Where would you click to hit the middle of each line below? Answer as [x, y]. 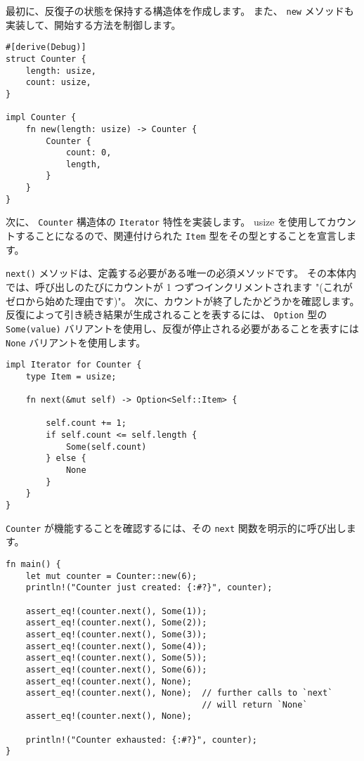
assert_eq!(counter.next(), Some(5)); [116, 658]
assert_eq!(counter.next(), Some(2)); [116, 623]
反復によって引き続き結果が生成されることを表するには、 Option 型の [167, 314]
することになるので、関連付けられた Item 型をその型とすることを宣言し [181, 236]
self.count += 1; [86, 423]
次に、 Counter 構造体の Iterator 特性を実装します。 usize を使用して [166, 222]
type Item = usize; [71, 376]
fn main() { [33, 564]
